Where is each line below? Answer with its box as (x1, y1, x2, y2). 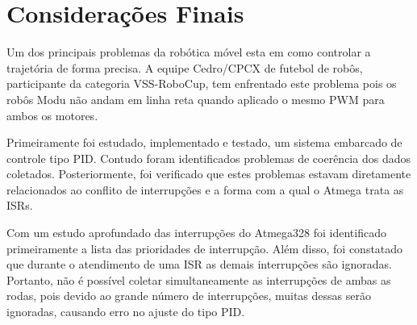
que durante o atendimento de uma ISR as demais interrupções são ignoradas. (6, 256, 392, 273)
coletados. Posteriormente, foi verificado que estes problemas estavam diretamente (6, 165, 411, 182)
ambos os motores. (6, 106, 98, 123)
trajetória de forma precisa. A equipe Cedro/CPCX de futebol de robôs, (6, 59, 363, 76)
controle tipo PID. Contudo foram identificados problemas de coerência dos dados (6, 149, 411, 166)
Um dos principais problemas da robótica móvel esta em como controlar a (6, 44, 371, 60)
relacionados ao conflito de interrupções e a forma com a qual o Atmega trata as (6, 181, 404, 198)
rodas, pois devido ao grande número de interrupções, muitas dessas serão (6, 287, 371, 304)
